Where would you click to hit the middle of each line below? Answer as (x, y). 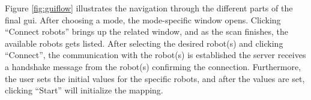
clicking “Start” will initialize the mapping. (84, 90)
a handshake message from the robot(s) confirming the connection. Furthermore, (153, 66)
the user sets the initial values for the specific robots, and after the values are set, (155, 78)
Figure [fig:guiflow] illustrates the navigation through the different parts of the (149, 8)
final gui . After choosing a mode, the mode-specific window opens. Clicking (143, 19)
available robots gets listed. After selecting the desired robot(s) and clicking (144, 43)
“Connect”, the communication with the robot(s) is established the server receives (155, 55)
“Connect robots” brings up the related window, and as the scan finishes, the (146, 31)
